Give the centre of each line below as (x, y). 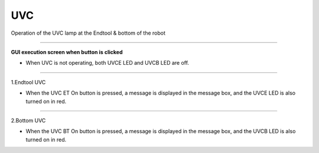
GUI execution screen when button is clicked (67, 52)
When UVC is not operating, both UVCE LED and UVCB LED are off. (107, 63)
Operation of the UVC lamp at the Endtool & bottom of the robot (88, 33)
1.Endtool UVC (28, 82)
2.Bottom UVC (28, 120)
